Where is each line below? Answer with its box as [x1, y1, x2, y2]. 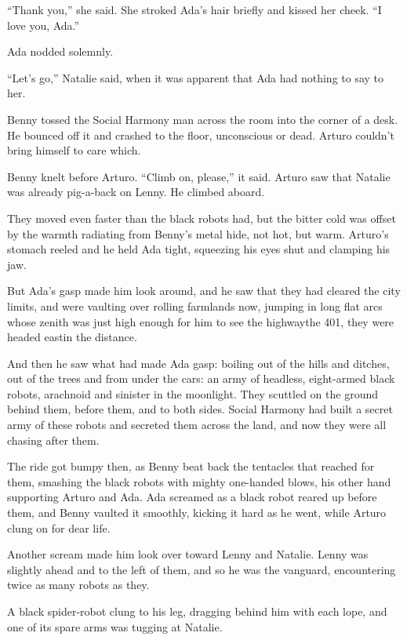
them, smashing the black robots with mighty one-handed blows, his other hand [7, 473, 391, 489]
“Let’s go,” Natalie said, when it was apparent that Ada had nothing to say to [7, 69, 384, 85]
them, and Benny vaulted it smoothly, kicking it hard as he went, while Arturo [7, 504, 387, 521]
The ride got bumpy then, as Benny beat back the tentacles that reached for [7, 458, 375, 475]
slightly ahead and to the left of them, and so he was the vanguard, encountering [7, 561, 396, 577]
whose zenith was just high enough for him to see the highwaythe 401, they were [7, 313, 394, 329]
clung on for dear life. [7, 519, 111, 536]
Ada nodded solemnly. [7, 43, 114, 60]
